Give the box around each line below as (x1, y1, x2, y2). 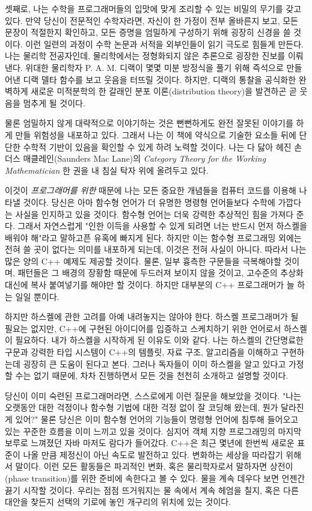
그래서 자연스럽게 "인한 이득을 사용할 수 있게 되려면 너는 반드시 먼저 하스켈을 (17, 219, 307, 232)
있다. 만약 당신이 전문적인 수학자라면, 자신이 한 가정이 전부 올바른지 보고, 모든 (5, 14, 298, 26)
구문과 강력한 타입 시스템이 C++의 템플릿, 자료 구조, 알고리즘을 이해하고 (5, 346, 279, 358)
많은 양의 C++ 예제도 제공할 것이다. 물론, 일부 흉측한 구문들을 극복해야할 (5, 254, 281, 267)
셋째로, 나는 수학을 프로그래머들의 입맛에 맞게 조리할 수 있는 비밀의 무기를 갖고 (5, 2, 302, 14)
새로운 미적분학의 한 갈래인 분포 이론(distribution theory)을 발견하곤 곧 (31, 85, 297, 97)
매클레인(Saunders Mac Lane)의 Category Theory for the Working (23, 152, 266, 165)
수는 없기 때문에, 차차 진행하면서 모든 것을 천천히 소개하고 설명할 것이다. (15, 369, 289, 382)
